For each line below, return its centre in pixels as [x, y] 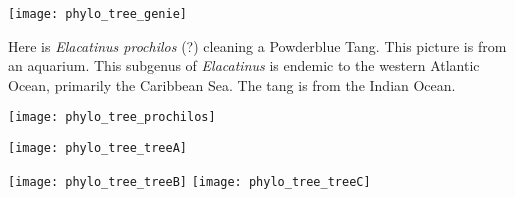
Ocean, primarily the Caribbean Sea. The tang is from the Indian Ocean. [232, 84]
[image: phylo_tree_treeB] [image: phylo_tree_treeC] [189, 181]
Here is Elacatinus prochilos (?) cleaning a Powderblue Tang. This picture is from [257, 45]
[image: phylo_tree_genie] [97, 14]
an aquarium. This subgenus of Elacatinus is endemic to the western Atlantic [244, 65]
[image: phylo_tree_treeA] [97, 148]
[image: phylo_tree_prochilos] [112, 117]
